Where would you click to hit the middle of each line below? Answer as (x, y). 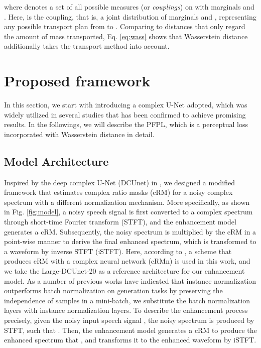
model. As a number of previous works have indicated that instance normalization (130, 280)
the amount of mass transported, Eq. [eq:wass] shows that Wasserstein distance (126, 36)
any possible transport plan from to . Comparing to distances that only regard (125, 26)
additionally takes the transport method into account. (87, 46)
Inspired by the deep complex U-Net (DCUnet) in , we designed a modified (120, 182)
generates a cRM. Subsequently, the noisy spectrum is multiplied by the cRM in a (130, 231)
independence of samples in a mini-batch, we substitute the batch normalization (127, 300)
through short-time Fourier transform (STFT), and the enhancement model (120, 222)
